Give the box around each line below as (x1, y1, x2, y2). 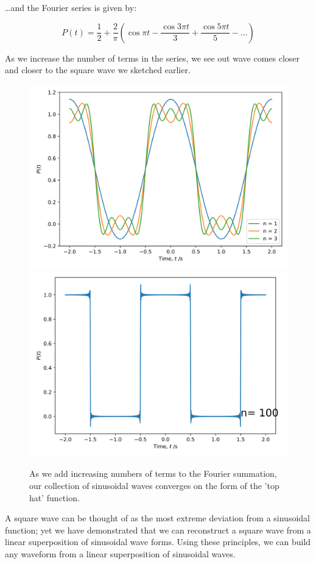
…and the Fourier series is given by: (5, 1, 137, 13)
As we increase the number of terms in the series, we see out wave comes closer (5, 51, 300, 64)
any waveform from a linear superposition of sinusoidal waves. (5, 547, 236, 560)
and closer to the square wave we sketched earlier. (5, 63, 191, 76)
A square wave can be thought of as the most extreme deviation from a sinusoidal (5, 512, 310, 524)
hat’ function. (29, 491, 80, 504)
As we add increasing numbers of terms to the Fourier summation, (29, 467, 277, 480)
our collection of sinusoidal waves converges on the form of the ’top (29, 479, 279, 491)
